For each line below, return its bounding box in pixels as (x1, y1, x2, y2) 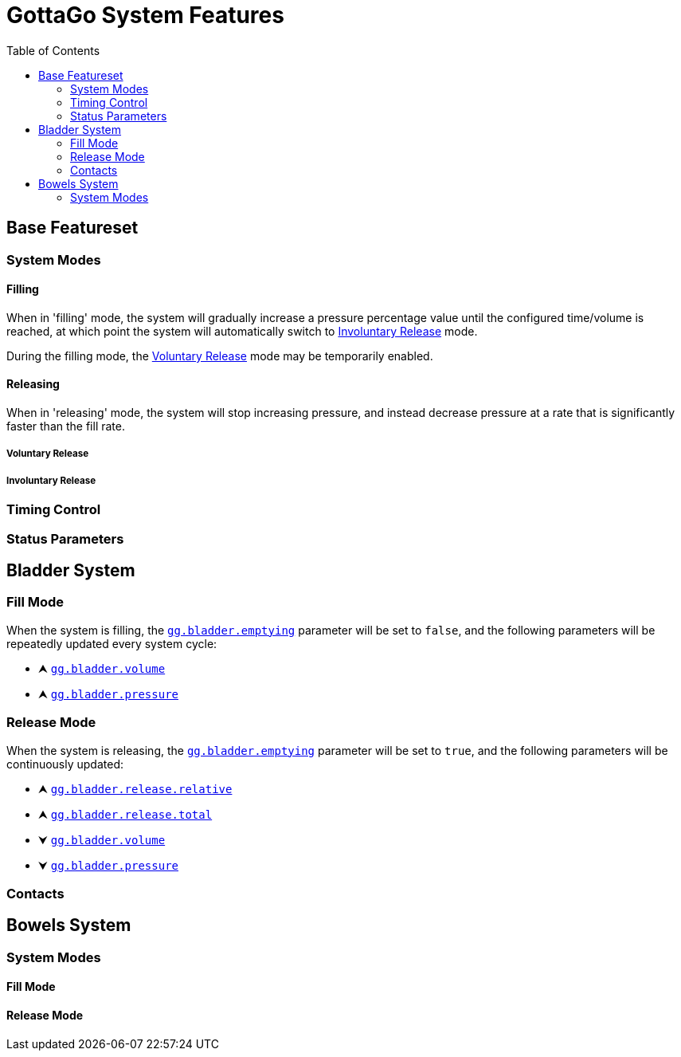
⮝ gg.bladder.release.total (38, 807, 213, 821)
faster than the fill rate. (6, 419, 125, 434)
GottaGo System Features (6, 2, 284, 29)
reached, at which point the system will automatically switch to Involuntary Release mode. (6, 324, 478, 338)
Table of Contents (6, 43, 100, 57)
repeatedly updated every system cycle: (6, 636, 217, 650)
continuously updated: (6, 756, 124, 771)
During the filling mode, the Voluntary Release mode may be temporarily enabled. (6, 348, 433, 363)
